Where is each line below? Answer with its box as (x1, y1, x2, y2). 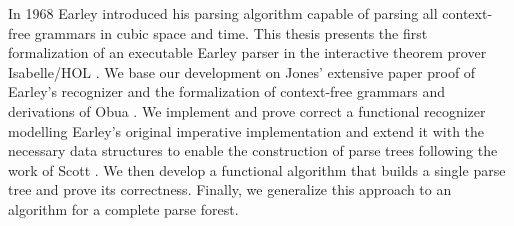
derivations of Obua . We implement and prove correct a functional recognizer (8, 100, 486, 121)
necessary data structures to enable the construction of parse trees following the (8, 140, 498, 161)
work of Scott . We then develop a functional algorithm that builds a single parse (8, 159, 506, 180)
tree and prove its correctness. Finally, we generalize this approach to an (8, 179, 452, 200)
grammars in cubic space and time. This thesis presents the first (34, 22, 428, 43)
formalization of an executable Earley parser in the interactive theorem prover (8, 42, 487, 63)
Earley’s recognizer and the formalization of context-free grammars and (8, 81, 445, 102)
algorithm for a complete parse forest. (8, 198, 239, 219)
